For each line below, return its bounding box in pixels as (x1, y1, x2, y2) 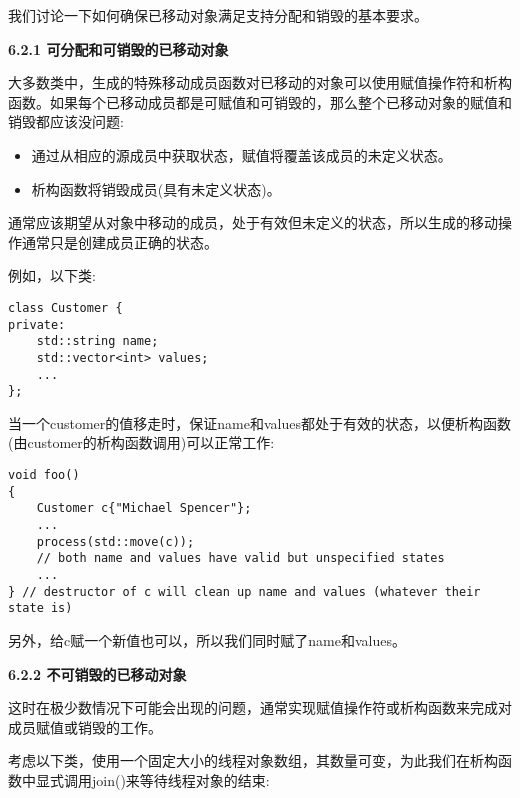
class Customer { (8, 300, 123, 315)
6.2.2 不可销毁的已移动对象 (8, 663, 187, 684)
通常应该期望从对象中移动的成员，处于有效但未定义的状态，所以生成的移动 (8, 212, 498, 233)
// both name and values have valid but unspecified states (36, 551, 445, 566)
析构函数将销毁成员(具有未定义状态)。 (31, 178, 281, 199)
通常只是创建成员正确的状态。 (21, 231, 218, 252)
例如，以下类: (8, 265, 96, 286)
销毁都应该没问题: (8, 111, 124, 132)
